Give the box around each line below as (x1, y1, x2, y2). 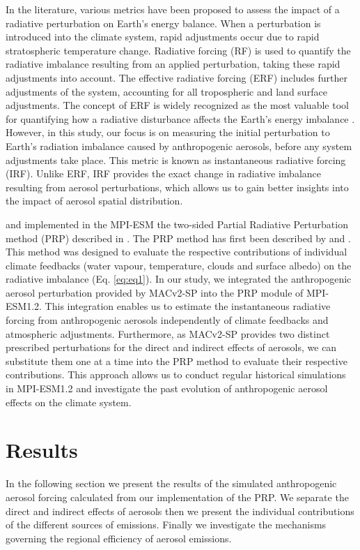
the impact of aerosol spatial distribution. (6, 193, 183, 208)
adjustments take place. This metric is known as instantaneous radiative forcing (6, 152, 346, 167)
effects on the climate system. (6, 394, 132, 409)
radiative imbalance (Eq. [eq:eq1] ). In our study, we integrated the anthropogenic (6, 272, 352, 286)
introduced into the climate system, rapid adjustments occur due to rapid (6, 29, 320, 44)
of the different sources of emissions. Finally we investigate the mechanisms (6, 517, 327, 532)
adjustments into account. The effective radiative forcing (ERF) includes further (6, 70, 347, 84)
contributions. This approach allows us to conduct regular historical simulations (6, 367, 346, 382)
